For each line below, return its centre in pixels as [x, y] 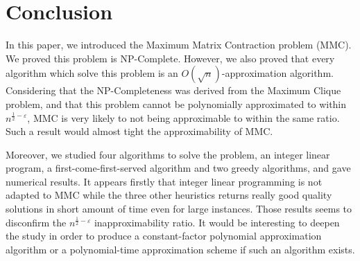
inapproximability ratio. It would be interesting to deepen [217, 222]
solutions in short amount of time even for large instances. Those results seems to [179, 209]
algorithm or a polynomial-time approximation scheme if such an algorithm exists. [180, 249]
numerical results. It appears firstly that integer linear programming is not [164, 181]
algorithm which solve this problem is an [92, 73]
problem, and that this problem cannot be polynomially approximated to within [176, 103]
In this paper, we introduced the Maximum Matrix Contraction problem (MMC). [179, 45]
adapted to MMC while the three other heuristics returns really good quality [169, 195]
